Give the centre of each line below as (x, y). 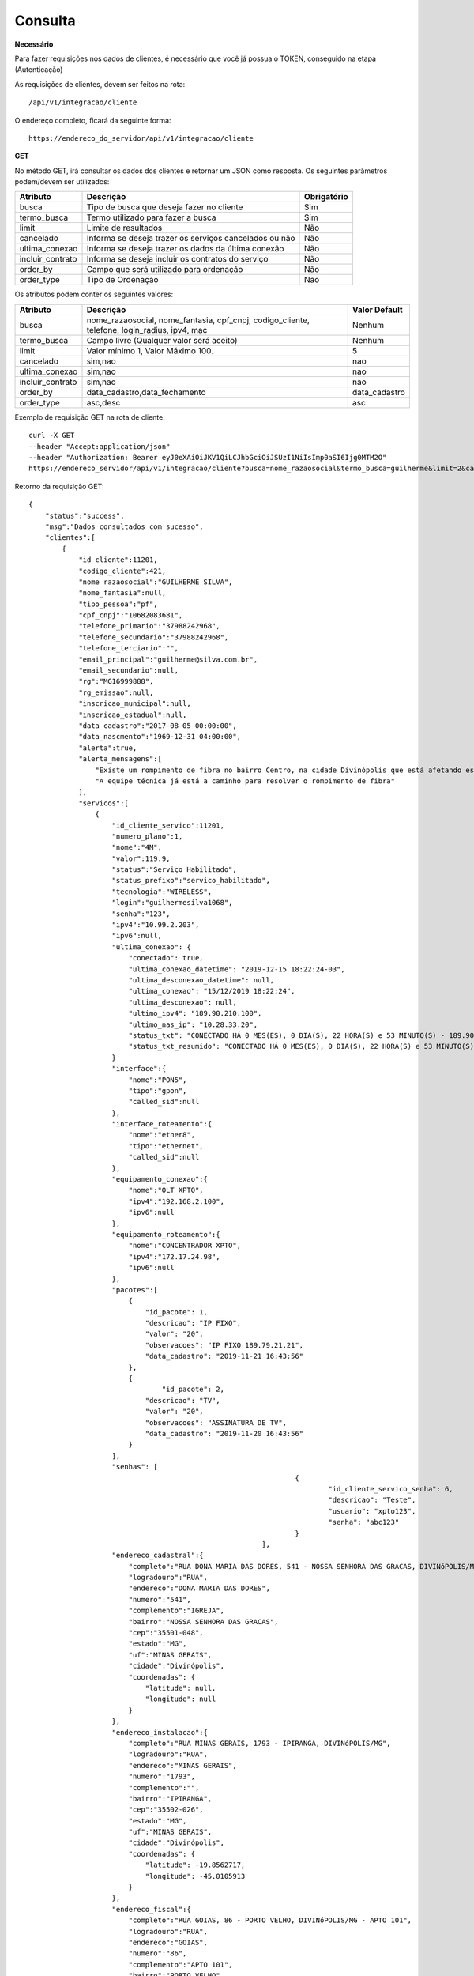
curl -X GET (52, 436)
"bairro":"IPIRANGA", (170, 1799)
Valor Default (377, 310)
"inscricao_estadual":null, (133, 715)
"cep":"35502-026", (166, 1810)
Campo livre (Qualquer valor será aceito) (162, 340)
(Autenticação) (39, 70)
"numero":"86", (158, 1953)
